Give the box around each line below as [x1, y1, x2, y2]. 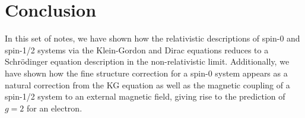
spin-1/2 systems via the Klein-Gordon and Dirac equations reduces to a [5, 43, 269, 56]
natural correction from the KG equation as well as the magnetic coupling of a [5, 78, 290, 91]
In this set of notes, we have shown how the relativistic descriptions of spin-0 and [5, 32, 300, 44]
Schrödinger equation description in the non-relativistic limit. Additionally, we [5, 55, 290, 68]
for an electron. [27, 101, 82, 114]
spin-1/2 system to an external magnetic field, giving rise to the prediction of [5, 90, 285, 103]
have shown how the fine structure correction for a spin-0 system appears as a [5, 66, 288, 79]
